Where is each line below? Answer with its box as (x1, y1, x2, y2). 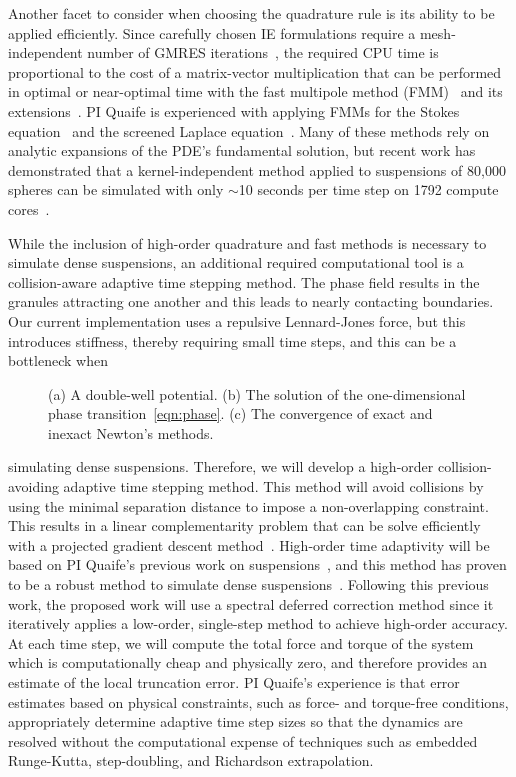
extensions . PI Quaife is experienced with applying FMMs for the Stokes (8, 100, 460, 121)
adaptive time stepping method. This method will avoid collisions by (63, 476, 484, 497)
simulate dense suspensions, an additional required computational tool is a (8, 252, 464, 273)
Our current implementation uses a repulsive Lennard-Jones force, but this (8, 310, 466, 331)
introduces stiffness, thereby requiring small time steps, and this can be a (8, 330, 457, 351)
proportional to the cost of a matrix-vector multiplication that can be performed (8, 61, 502, 82)
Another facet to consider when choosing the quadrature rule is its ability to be (8, 3, 495, 23)
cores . (8, 198, 50, 219)
